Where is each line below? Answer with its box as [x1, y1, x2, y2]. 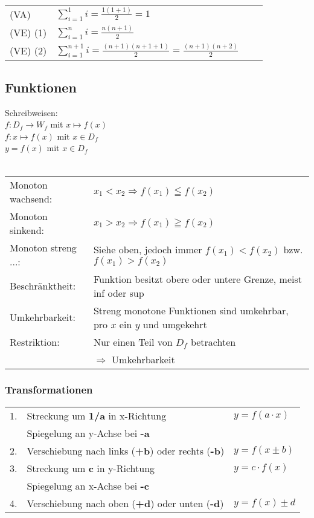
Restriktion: [10, 334, 60, 349]
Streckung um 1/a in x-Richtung [27, 408, 167, 422]
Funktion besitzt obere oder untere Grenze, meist [93, 271, 303, 286]
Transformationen [5, 382, 93, 397]
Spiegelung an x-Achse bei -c [27, 478, 149, 493]
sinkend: [10, 222, 44, 237]
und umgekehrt [143, 317, 207, 331]
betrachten [190, 334, 236, 349]
